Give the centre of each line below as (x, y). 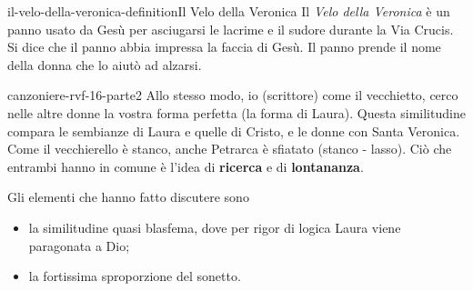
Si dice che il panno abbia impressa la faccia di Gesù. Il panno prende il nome (224, 47)
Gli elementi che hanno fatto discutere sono (128, 197)
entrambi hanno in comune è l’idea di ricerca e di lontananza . (186, 166)
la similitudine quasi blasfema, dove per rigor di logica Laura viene (215, 227)
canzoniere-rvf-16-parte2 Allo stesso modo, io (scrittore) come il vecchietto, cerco (233, 95)
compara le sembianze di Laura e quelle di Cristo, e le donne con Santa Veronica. (234, 130)
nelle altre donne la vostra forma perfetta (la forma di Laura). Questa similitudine (236, 112)
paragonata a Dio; (79, 245)
